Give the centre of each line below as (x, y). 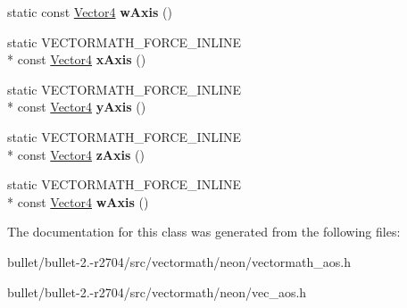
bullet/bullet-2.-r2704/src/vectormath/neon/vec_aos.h (157, 291)
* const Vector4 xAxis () (77, 59)
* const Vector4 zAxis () (76, 154)
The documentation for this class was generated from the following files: (204, 232)
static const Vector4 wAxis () (90, 12)
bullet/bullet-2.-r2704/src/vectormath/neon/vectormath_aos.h (179, 261)
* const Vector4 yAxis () (77, 107)
